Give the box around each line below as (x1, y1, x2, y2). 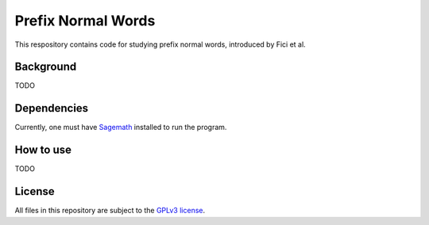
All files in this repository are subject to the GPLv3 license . (14, 206, 206, 215)
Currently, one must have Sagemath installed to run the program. (14, 123, 227, 132)
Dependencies (14, 101, 89, 115)
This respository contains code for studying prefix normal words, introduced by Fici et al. (14, 40, 306, 49)
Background (14, 60, 77, 74)
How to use (14, 143, 71, 157)
